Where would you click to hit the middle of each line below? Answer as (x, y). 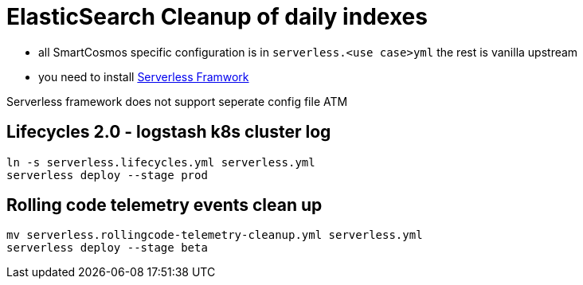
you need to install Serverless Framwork (144, 76)
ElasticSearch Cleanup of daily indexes (217, 17)
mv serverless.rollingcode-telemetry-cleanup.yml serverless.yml (215, 235)
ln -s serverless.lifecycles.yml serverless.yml (161, 162)
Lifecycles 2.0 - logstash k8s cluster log (169, 132)
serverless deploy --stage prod (107, 175)
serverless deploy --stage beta (107, 248)
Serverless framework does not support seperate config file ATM (177, 101)
